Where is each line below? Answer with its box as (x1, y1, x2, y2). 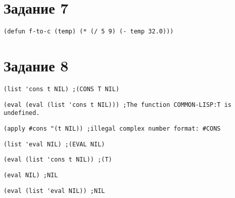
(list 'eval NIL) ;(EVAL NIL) (4, 140, 105, 148)
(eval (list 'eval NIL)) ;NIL (4, 187, 105, 194)
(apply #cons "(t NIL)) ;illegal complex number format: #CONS (4, 125, 221, 132)
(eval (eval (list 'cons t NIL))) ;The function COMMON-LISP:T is (4, 101, 232, 108)
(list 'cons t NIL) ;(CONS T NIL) (4, 85, 120, 93)
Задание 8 (4, 55, 69, 75)
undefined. (4, 109, 40, 117)
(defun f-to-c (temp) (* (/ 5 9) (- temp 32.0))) (4, 28, 174, 35)
